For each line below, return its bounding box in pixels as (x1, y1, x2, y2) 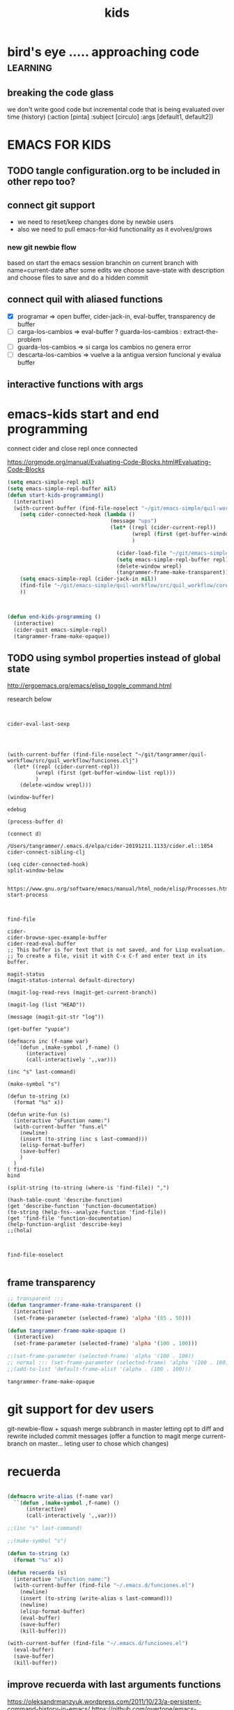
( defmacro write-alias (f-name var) (7, 1492, 114, 1500)
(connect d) (7, 831, 42, 838)
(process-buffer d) (7, 818, 64, 826)
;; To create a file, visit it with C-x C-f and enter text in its (7, 953, 208, 960)
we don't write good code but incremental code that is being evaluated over (7, 105, 225, 113)
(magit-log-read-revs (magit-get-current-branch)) (7, 989, 157, 997)
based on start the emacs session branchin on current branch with (7, 258, 198, 266)
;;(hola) (7, 1227, 33, 1234)
